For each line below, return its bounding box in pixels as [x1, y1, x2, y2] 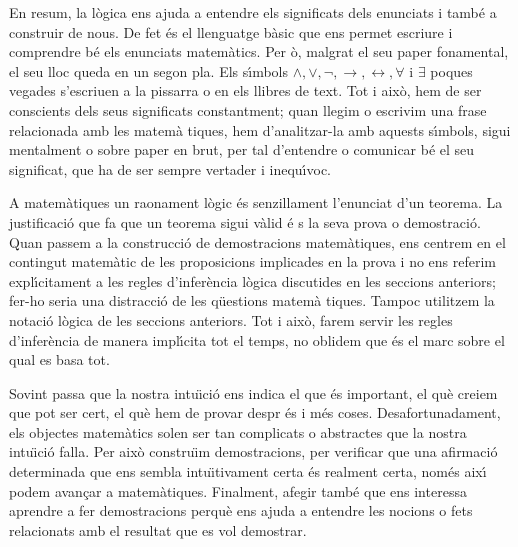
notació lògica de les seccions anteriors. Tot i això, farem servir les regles [9, 309, 453, 330]
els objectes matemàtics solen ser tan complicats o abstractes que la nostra [9, 421, 467, 442]
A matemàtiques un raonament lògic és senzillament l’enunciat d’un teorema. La [9, 192, 503, 213]
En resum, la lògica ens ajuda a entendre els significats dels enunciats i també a [9, 2, 497, 22]
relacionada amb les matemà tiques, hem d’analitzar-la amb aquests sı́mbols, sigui [9, 119, 511, 140]
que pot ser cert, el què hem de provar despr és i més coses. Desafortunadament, [9, 402, 501, 423]
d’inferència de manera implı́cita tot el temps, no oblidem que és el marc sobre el [9, 329, 505, 350]
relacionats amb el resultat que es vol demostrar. [9, 519, 307, 540]
